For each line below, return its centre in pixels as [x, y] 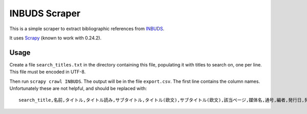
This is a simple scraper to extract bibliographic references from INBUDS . [87, 29]
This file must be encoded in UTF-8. [48, 72]
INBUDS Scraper [45, 13]
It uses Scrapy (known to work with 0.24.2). [56, 38]
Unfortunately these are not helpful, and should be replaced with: [78, 88]
